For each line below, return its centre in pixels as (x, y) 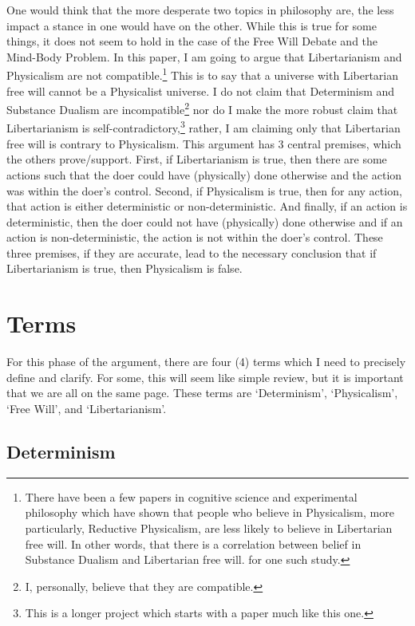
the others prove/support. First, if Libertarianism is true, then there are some (197, 159)
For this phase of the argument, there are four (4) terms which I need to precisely (206, 362)
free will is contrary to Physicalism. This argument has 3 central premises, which (204, 143)
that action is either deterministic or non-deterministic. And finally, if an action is (207, 206)
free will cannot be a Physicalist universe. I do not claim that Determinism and (201, 91)
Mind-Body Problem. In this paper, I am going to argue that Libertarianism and (204, 56)
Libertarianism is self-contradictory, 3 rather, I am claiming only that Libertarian (204, 127)
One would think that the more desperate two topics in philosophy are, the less (200, 10)
